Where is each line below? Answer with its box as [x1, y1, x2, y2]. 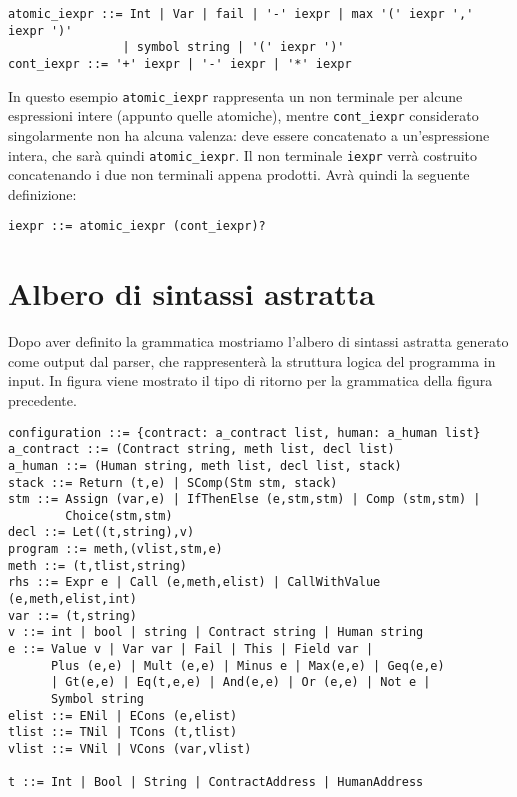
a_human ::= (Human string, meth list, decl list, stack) [8, 458, 402, 473]
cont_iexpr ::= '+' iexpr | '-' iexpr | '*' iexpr [8, 56, 352, 71]
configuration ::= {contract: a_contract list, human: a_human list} [8, 425, 481, 440]
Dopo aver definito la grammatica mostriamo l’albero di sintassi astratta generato [8, 331, 509, 352]
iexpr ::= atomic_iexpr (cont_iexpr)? [8, 219, 266, 234]
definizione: [8, 183, 77, 204]
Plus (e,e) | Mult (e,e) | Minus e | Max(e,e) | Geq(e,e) [50, 658, 445, 673]
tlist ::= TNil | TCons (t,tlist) [8, 725, 238, 740]
